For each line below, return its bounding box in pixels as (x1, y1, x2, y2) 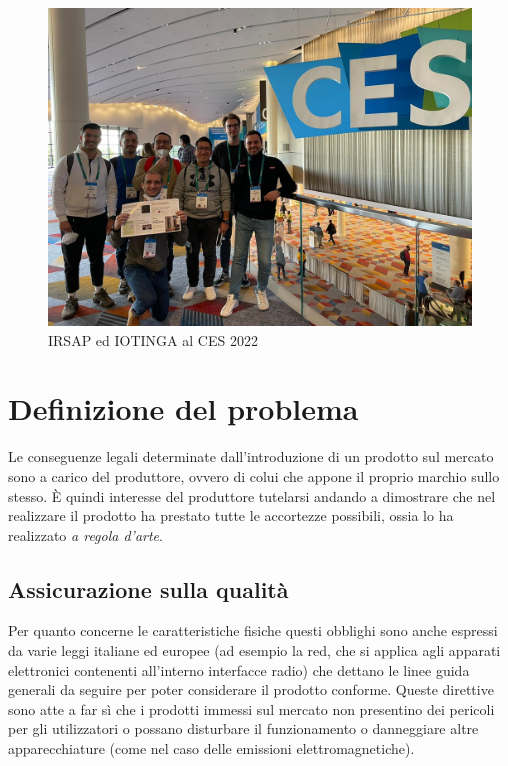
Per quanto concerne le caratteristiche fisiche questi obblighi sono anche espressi (8, 620, 498, 641)
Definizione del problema (8, 388, 359, 429)
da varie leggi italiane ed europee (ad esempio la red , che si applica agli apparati (8, 640, 501, 661)
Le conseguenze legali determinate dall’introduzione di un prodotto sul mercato (8, 446, 494, 467)
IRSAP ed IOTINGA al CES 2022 (48, 329, 258, 350)
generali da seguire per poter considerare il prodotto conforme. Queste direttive (8, 679, 494, 700)
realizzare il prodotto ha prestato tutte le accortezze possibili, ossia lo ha (8, 505, 454, 526)
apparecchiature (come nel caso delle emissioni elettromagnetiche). (8, 738, 415, 759)
